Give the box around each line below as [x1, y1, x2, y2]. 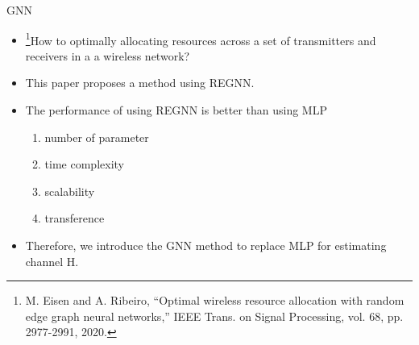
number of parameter [44, 128, 149, 145]
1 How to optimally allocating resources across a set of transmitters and [25, 29, 376, 48]
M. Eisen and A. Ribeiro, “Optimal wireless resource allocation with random [25, 292, 404, 309]
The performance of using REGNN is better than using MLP [25, 102, 327, 118]
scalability [44, 182, 95, 199]
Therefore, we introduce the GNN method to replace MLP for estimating [25, 237, 387, 253]
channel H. [25, 252, 79, 269]
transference [44, 210, 105, 227]
